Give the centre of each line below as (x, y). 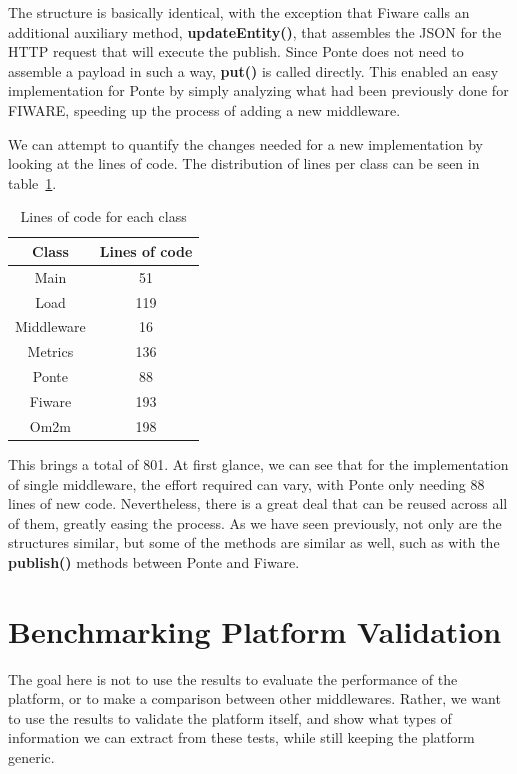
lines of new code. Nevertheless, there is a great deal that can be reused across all (258, 503)
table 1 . (32, 182)
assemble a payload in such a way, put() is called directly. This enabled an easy (253, 70)
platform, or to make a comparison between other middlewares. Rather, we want (254, 698)
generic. (31, 757)
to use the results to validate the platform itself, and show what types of (230, 717)
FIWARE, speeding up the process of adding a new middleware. (204, 109)
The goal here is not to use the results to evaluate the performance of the (233, 678)
